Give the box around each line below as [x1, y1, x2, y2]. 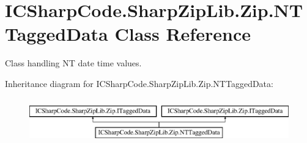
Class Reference [114, 21, 251, 46]
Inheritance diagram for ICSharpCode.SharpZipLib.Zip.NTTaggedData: [5, 77, 273, 89]
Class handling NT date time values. [5, 57, 142, 69]
